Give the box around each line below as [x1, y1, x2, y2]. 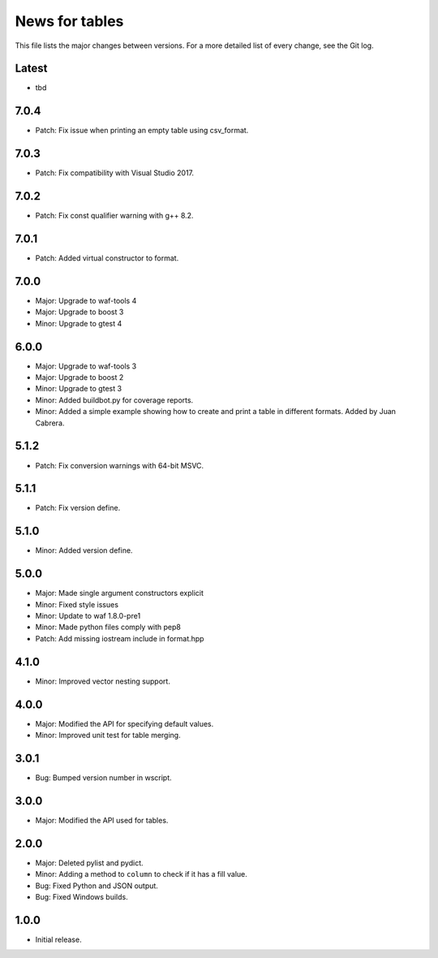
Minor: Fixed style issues [35, 599, 119, 609]
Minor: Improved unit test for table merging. [35, 731, 182, 740]
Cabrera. [35, 418, 65, 428]
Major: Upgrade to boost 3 [35, 307, 124, 317]
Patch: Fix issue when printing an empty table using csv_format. [35, 126, 249, 136]
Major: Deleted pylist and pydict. [35, 857, 144, 868]
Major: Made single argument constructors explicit [35, 589, 204, 598]
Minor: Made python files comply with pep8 [35, 622, 182, 632]
